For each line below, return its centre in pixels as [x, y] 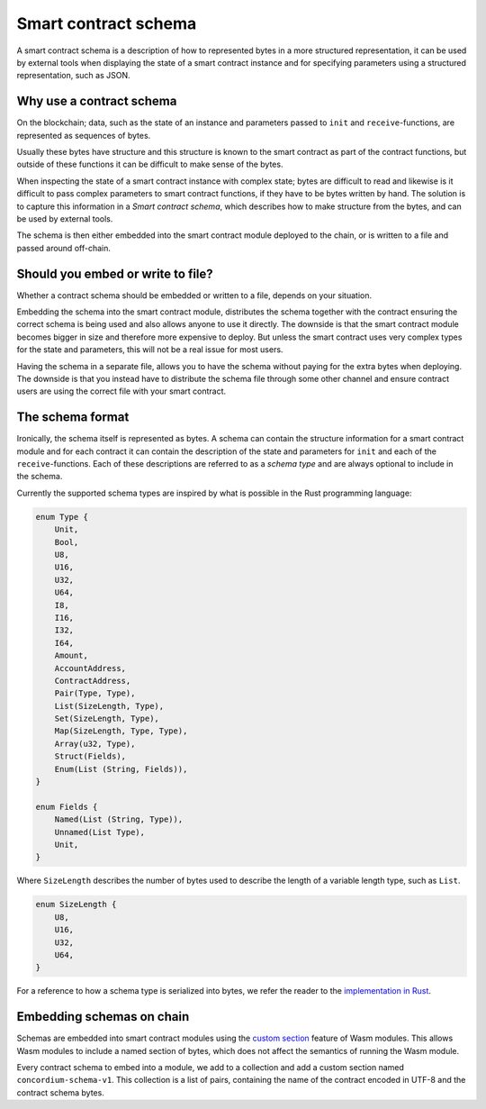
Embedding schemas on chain [103, 1017]
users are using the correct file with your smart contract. [121, 391]
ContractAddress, [93, 681]
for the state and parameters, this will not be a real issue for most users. [150, 350]
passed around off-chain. [64, 248]
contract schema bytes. [61, 1092]
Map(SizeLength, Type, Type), [121, 731]
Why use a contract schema [97, 101]
